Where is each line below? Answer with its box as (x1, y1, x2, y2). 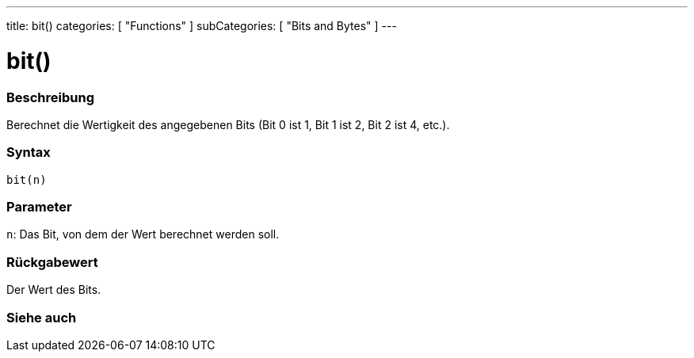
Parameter (6, 199, 72, 215)
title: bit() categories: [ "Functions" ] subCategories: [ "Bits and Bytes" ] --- (6, 19, 397, 32)
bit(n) (6, 173, 47, 186)
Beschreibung (6, 89, 95, 105)
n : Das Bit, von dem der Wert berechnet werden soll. (6, 227, 280, 242)
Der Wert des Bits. (6, 283, 101, 297)
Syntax (6, 144, 51, 161)
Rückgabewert (6, 253, 98, 270)
